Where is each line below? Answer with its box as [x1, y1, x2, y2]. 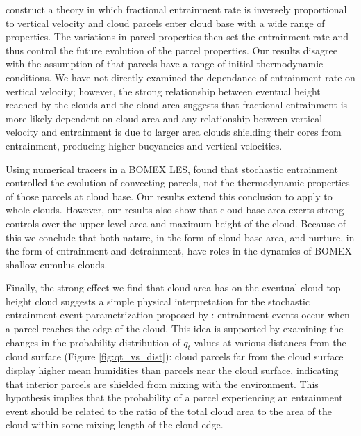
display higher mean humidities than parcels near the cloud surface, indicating [6, 363, 339, 378]
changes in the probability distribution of [6, 334, 180, 349]
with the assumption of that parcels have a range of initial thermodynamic [6, 56, 324, 71]
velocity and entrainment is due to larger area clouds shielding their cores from [6, 124, 342, 139]
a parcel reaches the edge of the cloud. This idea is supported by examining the [6, 321, 344, 336]
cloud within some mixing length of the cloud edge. [6, 417, 224, 432]
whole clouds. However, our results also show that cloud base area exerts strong [6, 202, 344, 217]
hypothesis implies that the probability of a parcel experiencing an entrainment [6, 390, 343, 405]
